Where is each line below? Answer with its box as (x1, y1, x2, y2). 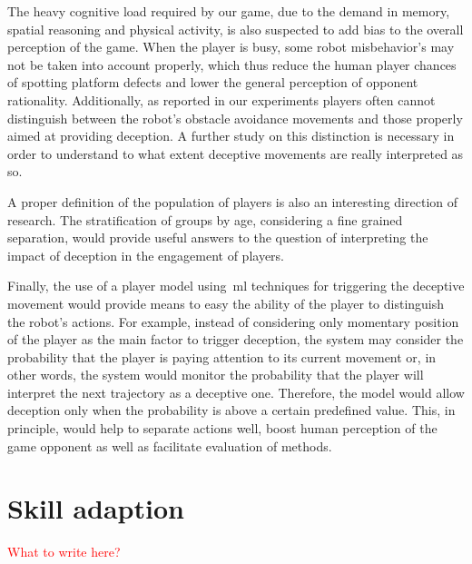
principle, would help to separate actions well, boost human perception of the (7, 419, 438, 438)
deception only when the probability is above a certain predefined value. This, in (7, 401, 456, 420)
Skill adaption (7, 490, 184, 527)
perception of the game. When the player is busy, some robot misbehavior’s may (7, 37, 455, 56)
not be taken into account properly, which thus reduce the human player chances (7, 54, 457, 74)
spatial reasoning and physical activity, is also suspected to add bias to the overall (7, 19, 464, 38)
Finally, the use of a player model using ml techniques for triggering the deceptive (7, 276, 465, 295)
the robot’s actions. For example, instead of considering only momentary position (7, 312, 459, 331)
